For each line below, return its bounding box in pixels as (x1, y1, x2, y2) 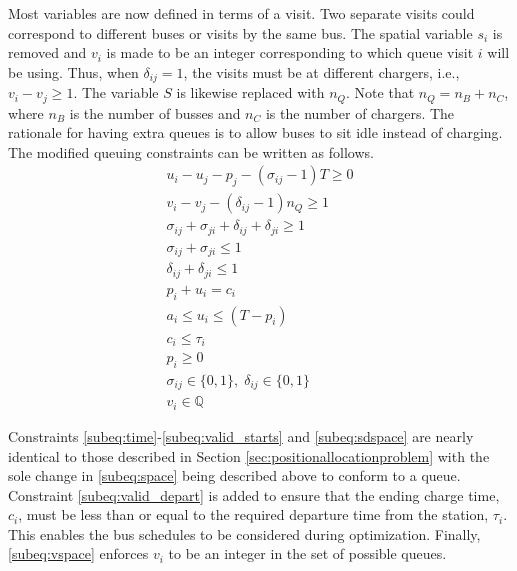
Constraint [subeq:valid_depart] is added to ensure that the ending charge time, (8, 484, 500, 505)
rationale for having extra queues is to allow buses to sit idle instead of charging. (8, 122, 503, 143)
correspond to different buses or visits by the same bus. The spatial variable (8, 22, 473, 43)
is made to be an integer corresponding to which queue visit (106, 42, 474, 63)
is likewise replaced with (176, 82, 325, 103)
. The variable (73, 82, 159, 103)
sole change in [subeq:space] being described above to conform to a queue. (8, 465, 461, 486)
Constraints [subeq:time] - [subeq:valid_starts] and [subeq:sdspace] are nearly (8, 425, 474, 446)
